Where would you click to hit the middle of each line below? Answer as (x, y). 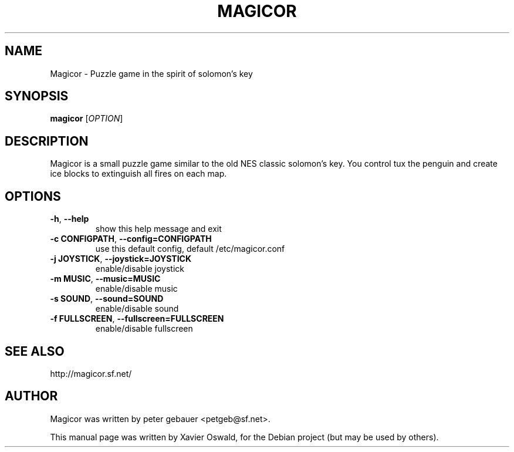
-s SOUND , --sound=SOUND (107, 299)
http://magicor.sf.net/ (91, 373)
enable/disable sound (137, 309)
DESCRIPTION (47, 141)
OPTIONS (33, 196)
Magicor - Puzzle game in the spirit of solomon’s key (151, 73)
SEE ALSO (35, 351)
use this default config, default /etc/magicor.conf (190, 249)
